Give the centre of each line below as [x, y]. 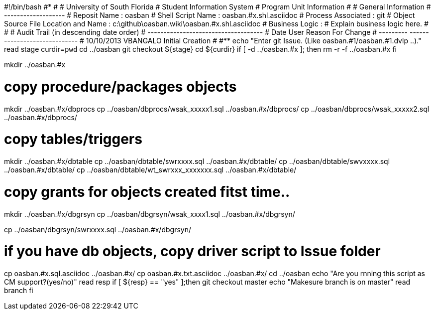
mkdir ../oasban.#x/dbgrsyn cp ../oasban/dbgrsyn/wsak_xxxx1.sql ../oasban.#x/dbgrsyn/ [150, 214]
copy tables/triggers [73, 139]
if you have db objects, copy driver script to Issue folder [192, 251]
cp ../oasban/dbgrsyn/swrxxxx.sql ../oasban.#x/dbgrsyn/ [98, 229]
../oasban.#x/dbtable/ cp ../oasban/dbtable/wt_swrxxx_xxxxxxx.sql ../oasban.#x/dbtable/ [150, 170]
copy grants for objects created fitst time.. [147, 192]
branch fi [19, 290]
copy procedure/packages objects [120, 86]
